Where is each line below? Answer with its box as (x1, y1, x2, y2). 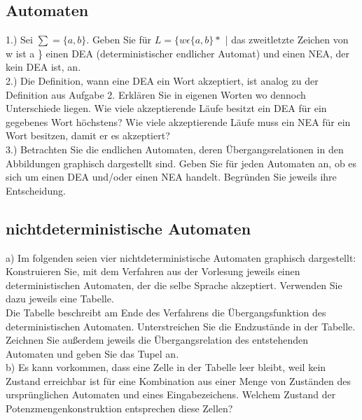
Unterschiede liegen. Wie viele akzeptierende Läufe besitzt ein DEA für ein (6, 101, 327, 115)
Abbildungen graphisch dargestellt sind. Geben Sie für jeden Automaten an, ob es (6, 155, 357, 170)
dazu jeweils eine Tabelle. (6, 291, 114, 306)
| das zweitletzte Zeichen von (225, 32, 349, 47)
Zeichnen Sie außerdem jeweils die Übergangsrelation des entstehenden (6, 332, 309, 347)
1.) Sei (6, 32, 33, 47)
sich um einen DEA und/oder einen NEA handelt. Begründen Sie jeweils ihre (6, 169, 337, 184)
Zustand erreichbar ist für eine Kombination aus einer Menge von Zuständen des (6, 373, 351, 388)
